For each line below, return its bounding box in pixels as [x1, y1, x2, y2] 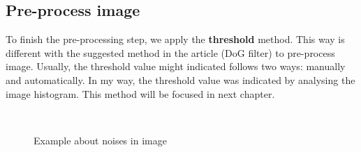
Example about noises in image [34, 133, 167, 147]
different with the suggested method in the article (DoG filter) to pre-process [6, 45, 335, 60]
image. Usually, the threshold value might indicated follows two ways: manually [6, 59, 346, 74]
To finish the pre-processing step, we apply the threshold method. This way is [6, 32, 345, 47]
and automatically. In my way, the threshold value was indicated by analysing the [6, 72, 355, 87]
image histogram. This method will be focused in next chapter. [6, 86, 275, 101]
